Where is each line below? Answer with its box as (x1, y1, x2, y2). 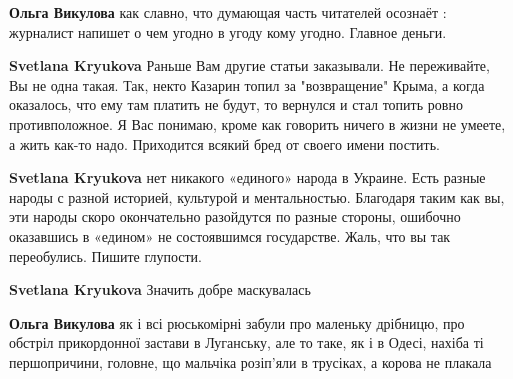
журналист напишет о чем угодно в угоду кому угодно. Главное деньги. (9, 21, 447, 42)
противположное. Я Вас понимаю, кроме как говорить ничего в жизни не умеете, (9, 113, 506, 134)
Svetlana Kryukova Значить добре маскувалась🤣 (9, 279, 315, 300)
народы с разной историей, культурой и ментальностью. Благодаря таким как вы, (9, 186, 505, 207)
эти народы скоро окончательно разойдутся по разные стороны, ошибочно (9, 206, 461, 227)
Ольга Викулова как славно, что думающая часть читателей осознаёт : (9, 2, 447, 22)
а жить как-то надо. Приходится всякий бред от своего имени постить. (9, 133, 440, 154)
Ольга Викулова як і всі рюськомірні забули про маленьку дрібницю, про (9, 312, 465, 333)
